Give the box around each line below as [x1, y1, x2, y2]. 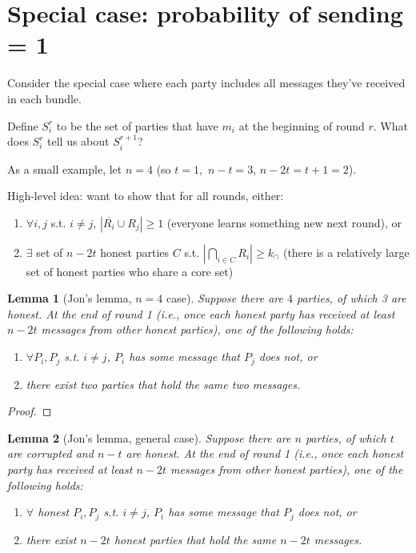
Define [7, 117, 38, 134]
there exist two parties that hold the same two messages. [26, 375, 301, 392]
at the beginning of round [238, 117, 365, 134]
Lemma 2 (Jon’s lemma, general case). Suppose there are [7, 429, 291, 446]
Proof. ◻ [7, 403, 52, 419]
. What [373, 117, 408, 134]
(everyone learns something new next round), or [166, 214, 402, 230]
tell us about [47, 133, 110, 150]
